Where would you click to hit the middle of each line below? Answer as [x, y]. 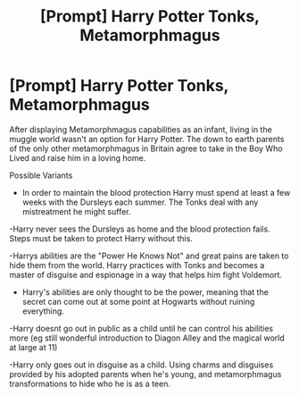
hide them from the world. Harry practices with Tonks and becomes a [137, 265]
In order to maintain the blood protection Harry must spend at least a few [156, 192]
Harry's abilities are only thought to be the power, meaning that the [145, 291]
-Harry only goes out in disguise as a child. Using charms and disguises [141, 365]
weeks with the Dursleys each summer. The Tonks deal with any [140, 202]
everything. [43, 311]
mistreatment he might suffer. [76, 211]
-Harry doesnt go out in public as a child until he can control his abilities [141, 328]
